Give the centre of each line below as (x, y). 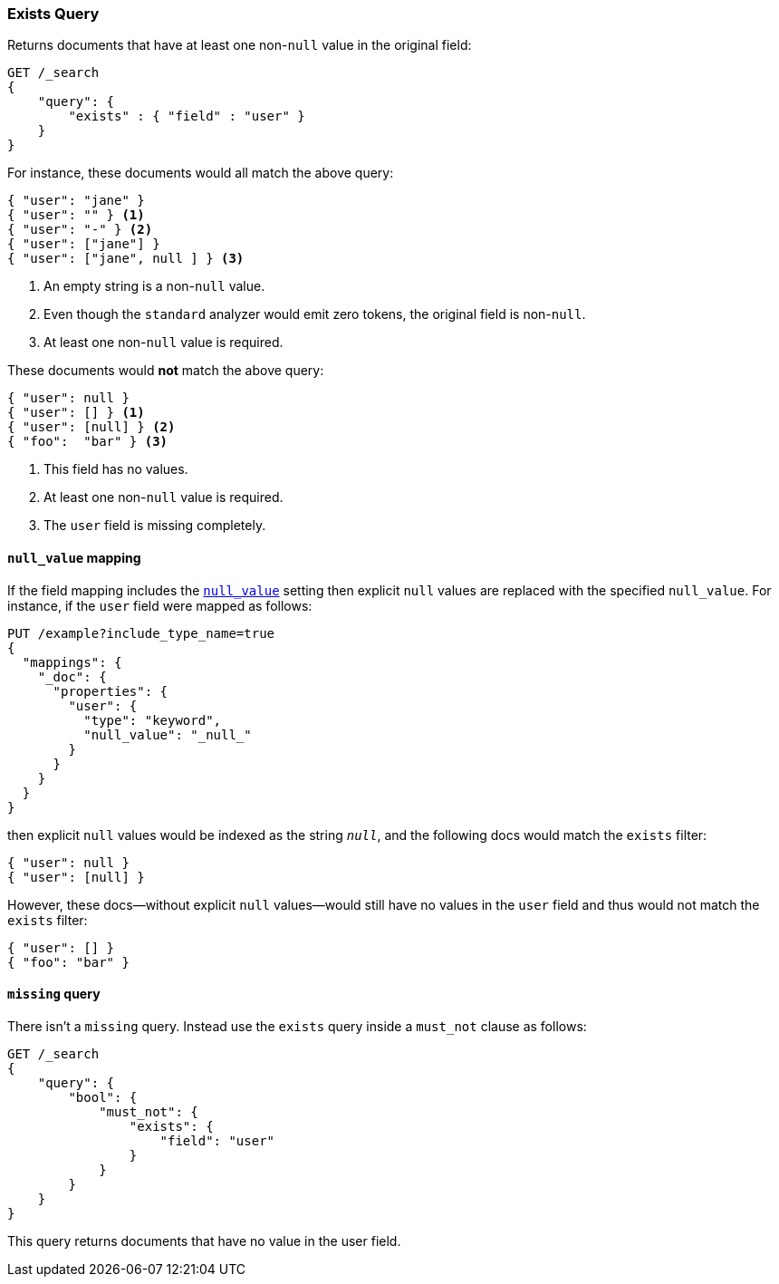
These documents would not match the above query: (166, 371)
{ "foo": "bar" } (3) (88, 442)
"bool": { (103, 1097)
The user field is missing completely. (155, 526)
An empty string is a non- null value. (154, 286)
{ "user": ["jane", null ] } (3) (126, 259)
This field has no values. (116, 469)
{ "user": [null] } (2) (91, 427)
